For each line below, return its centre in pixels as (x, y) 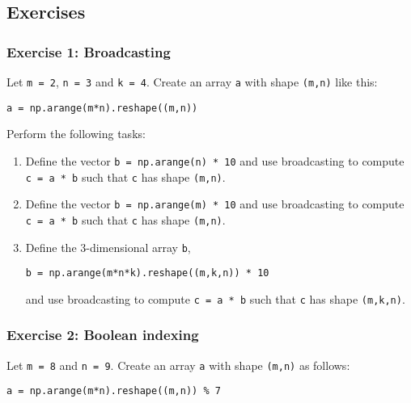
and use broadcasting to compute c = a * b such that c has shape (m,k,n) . (215, 298)
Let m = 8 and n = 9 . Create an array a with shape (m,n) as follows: (178, 365)
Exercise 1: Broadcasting (89, 51)
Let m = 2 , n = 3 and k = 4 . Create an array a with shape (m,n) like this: (192, 82)
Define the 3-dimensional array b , (108, 247)
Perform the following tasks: (76, 134)
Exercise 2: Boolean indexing (103, 335)
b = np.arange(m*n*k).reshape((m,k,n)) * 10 (147, 273)
